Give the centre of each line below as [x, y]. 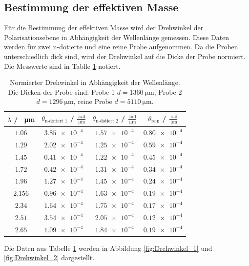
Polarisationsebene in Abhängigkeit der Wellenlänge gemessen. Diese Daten [117, 37]
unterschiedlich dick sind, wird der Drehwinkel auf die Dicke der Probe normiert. [125, 56]
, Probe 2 [168, 92]
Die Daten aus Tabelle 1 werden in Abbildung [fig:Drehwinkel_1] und [108, 248]
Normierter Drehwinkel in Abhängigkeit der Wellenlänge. [95, 82]
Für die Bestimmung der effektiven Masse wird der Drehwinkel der [104, 28]
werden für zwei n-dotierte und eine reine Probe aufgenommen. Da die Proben [121, 47]
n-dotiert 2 [107, 121]
